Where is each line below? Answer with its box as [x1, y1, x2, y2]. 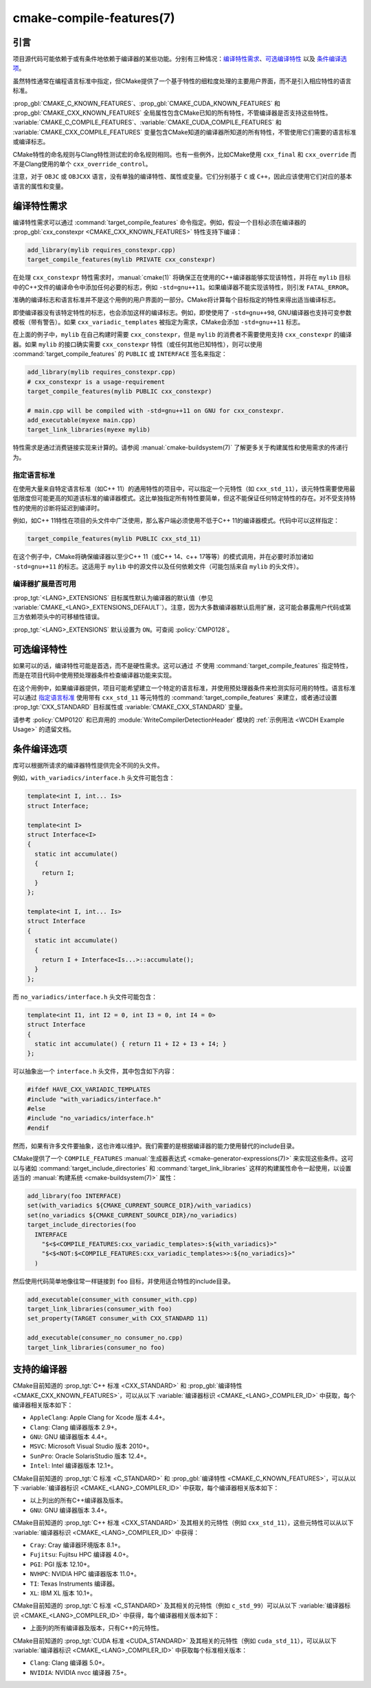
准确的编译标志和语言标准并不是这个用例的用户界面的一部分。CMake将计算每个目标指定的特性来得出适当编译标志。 [12, 296, 340, 304]
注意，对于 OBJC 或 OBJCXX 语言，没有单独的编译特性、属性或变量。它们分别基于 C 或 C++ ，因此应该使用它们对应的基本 [12, 173, 352, 181]
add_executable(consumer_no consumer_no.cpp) [27, 1334, 183, 1342]
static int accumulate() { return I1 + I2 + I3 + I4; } [34, 1040, 227, 1047]
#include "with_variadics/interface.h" [27, 1095, 161, 1103]
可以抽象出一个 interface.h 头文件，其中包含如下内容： [12, 1067, 177, 1076]
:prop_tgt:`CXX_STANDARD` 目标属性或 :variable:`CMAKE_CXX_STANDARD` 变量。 [12, 703, 247, 711]
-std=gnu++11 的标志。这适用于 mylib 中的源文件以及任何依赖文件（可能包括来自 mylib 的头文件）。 [12, 562, 303, 570]
